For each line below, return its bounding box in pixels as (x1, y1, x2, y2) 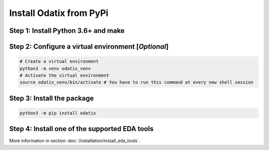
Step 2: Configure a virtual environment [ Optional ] (9, 42, 169, 51)
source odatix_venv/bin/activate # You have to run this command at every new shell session (19, 80, 254, 85)
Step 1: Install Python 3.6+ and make (9, 26, 125, 35)
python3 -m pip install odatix (19, 110, 97, 116)
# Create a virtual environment (19, 59, 99, 64)
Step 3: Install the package (9, 94, 94, 102)
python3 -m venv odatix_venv (19, 65, 91, 71)
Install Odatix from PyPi (9, 7, 109, 18)
